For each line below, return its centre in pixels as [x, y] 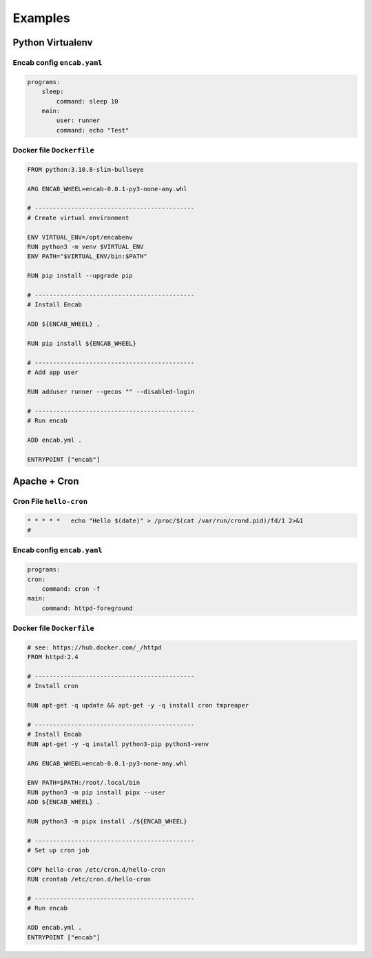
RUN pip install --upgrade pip [80, 276]
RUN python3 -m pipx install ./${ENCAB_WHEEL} [107, 821]
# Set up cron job [58, 850]
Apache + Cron [46, 481]
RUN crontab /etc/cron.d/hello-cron [89, 879]
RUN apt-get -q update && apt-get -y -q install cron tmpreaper [138, 705]
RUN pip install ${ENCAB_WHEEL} [82, 343]
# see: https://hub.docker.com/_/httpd [94, 647]
